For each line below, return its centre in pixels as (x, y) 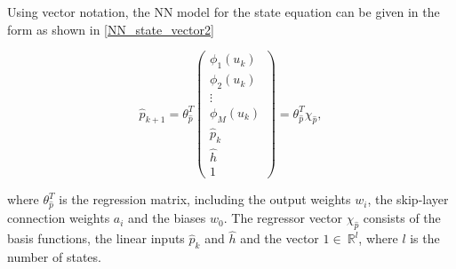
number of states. (54, 257)
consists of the (402, 218)
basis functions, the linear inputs (96, 238)
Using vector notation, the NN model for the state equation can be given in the (224, 12)
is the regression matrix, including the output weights (205, 199)
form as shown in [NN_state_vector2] (111, 29)
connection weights (59, 218)
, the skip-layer (408, 199)
